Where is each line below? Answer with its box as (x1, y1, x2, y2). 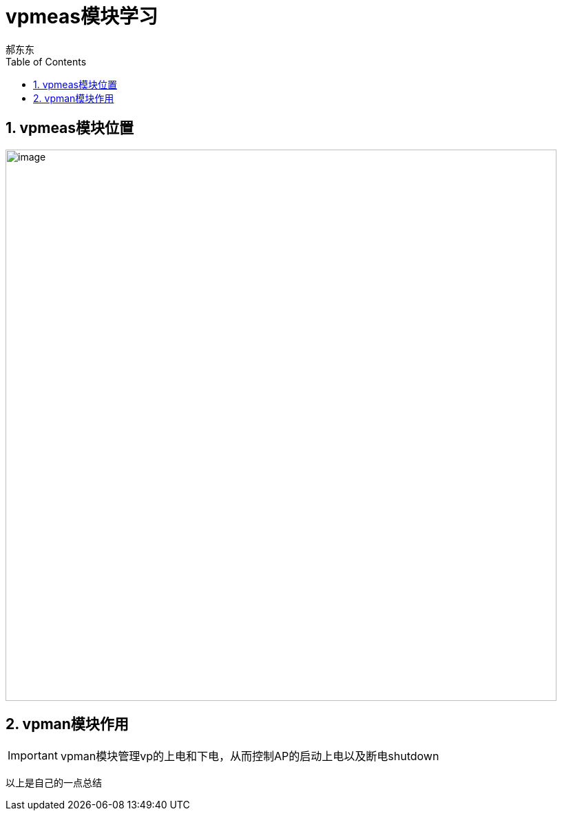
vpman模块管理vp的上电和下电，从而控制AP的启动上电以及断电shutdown (60, 749, 439, 764)
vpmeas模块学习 (6, 5, 158, 28)
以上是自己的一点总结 (6, 777, 102, 789)
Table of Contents (6, 55, 87, 68)
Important (8, 748, 58, 763)
